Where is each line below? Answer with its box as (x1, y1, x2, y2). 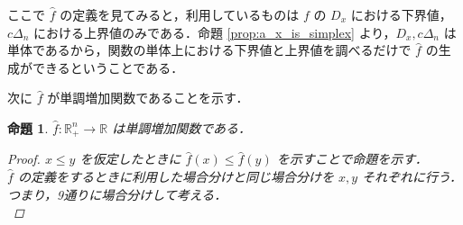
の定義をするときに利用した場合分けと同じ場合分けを (17, 167, 334, 186)
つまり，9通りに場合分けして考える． (7, 184, 227, 203)
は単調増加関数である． (112, 118, 252, 137)
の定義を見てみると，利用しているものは (60, 5, 300, 23)
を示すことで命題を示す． (276, 149, 428, 168)
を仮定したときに (79, 149, 181, 168)
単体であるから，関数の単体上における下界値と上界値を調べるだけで (7, 40, 412, 59)
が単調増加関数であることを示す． (47, 88, 249, 107)
